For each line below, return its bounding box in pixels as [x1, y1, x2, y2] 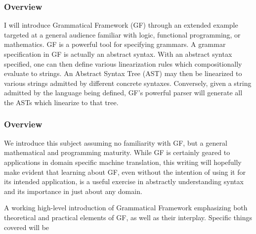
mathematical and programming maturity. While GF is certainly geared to [4, 147, 230, 157]
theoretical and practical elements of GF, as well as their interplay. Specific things [4, 212, 253, 222]
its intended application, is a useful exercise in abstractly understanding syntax [4, 176, 244, 187]
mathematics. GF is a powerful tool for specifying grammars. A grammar [4, 39, 226, 49]
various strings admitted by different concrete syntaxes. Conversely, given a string [4, 78, 252, 88]
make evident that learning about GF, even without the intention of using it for [4, 166, 246, 177]
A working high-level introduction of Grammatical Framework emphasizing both [4, 202, 248, 213]
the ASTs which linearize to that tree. [4, 97, 119, 107]
